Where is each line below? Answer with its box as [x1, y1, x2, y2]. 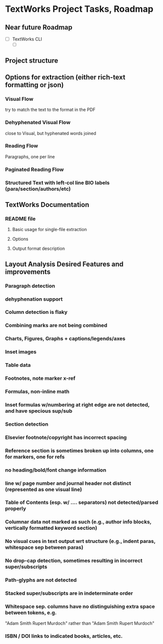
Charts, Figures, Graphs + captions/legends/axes [5, 335, 126, 342]
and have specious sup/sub [5, 407, 73, 414]
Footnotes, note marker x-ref [5, 375, 76, 382]
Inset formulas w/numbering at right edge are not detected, [5, 401, 150, 408]
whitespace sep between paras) [5, 544, 83, 551]
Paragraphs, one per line [5, 154, 55, 160]
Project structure [5, 56, 58, 65]
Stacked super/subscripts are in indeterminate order [5, 590, 134, 597]
